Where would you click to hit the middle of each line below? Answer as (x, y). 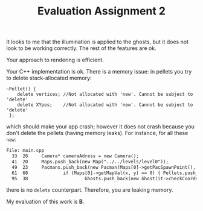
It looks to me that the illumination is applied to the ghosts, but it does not (98, 42)
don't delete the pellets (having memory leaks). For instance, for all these (97, 133)
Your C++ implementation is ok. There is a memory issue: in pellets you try (99, 72)
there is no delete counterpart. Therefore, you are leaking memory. (90, 190)
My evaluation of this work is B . (45, 202)
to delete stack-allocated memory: (49, 78)
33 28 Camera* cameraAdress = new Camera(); (75, 156)
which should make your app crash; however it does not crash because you (101, 127)
